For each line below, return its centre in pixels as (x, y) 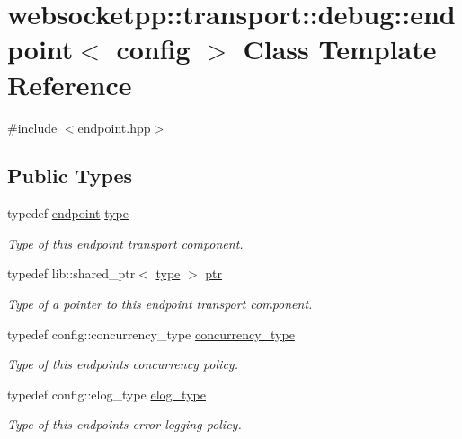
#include (32, 127)
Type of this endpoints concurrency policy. (123, 364)
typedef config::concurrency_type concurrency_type (151, 334)
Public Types (70, 176)
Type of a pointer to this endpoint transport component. (160, 304)
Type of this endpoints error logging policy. (124, 424)
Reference (70, 84)
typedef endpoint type (68, 213)
